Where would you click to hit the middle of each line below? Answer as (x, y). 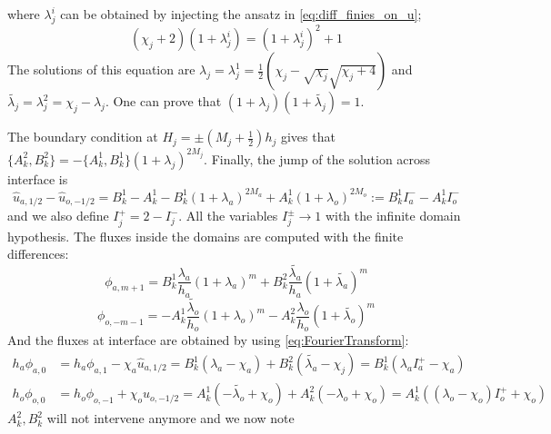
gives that (308, 137)
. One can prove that (163, 101)
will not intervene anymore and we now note (170, 418)
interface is (38, 178)
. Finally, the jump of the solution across (317, 158)
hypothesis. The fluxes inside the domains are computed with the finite (205, 236)
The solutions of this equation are (101, 69)
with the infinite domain (393, 216)
